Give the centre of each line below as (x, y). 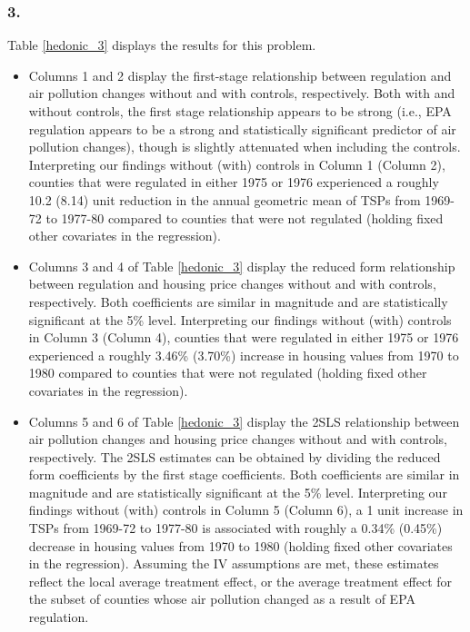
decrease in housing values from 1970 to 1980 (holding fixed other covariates (240, 545)
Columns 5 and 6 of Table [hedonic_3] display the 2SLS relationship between (244, 421)
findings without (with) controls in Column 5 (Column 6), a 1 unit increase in (246, 510)
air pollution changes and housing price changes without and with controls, (238, 439)
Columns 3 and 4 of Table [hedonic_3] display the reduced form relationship (242, 266)
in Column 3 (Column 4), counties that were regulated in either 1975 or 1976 (244, 337)
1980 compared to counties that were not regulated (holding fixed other (228, 373)
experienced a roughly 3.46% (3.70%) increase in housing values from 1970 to (244, 355)
